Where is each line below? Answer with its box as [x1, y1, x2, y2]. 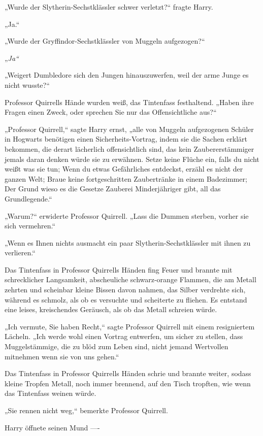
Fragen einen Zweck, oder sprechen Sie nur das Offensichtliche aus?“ [5, 107, 217, 117]
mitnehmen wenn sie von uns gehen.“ [5, 351, 119, 361]
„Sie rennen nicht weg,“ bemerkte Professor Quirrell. [5, 405, 168, 415]
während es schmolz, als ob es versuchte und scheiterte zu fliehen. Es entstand [5, 294, 247, 305]
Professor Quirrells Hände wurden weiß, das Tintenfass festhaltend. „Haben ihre [5, 96, 254, 107]
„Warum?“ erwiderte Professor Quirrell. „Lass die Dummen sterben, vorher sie [5, 210, 249, 221]
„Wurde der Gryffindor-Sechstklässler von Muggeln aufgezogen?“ [5, 36, 205, 46]
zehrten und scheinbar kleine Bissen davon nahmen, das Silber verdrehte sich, [5, 284, 246, 295]
